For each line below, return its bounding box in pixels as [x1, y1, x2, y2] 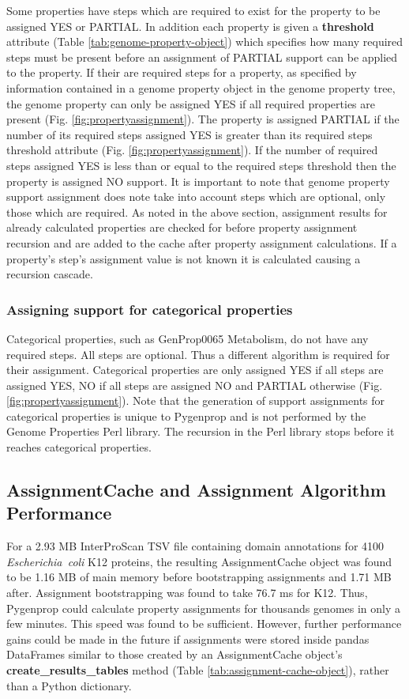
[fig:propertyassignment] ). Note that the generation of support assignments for [6, 392, 385, 409]
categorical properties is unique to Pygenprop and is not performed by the [6, 407, 366, 424]
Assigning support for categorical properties [6, 299, 293, 319]
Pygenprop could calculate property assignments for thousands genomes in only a [6, 599, 400, 616]
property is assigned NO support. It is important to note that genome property [6, 172, 390, 189]
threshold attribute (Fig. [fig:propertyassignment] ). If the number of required [6, 142, 378, 158]
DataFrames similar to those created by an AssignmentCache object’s [6, 646, 343, 663]
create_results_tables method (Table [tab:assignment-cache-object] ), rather [6, 662, 389, 678]
